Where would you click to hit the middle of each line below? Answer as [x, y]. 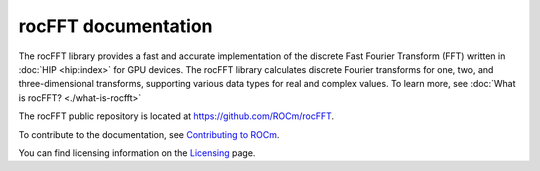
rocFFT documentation [116, 26]
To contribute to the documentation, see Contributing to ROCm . [149, 134]
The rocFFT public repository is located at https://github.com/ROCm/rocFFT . [176, 116]
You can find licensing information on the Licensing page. [137, 152]
